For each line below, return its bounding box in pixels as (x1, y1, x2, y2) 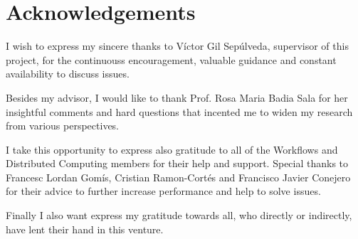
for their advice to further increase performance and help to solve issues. (6, 184, 321, 198)
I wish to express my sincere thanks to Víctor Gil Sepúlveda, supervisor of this (6, 38, 349, 53)
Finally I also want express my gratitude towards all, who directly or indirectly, (6, 208, 352, 223)
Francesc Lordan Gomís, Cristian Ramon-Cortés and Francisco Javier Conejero (6, 169, 351, 184)
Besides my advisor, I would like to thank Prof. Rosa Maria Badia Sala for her (6, 90, 348, 105)
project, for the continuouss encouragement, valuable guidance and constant (6, 52, 337, 67)
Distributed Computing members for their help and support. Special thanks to (6, 156, 349, 171)
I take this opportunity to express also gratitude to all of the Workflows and (6, 142, 338, 156)
